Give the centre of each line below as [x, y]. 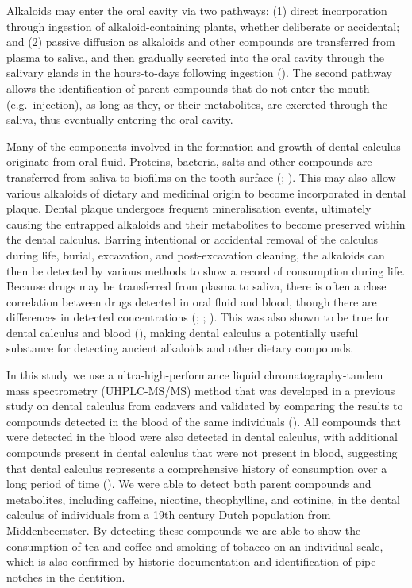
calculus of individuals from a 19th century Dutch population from [169, 515]
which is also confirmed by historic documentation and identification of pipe [191, 561]
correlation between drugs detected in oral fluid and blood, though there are [192, 301]
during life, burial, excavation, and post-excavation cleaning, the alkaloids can [196, 254]
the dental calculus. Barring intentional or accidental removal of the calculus [192, 239]
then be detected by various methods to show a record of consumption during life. [206, 270]
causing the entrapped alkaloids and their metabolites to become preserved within [206, 223]
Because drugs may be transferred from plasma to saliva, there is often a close [196, 286]
